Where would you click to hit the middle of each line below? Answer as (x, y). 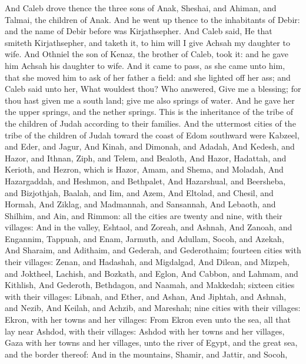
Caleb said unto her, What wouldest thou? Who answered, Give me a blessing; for (153, 89)
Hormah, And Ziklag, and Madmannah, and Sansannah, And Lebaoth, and (140, 204)
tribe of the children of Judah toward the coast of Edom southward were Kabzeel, (152, 135)
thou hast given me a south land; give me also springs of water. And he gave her (150, 100)
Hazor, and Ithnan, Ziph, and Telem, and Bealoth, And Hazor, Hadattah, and (146, 158)
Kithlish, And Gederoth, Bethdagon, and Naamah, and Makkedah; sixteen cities (150, 285)
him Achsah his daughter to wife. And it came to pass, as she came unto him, (145, 65)
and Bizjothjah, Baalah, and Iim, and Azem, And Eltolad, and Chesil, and (139, 192)
